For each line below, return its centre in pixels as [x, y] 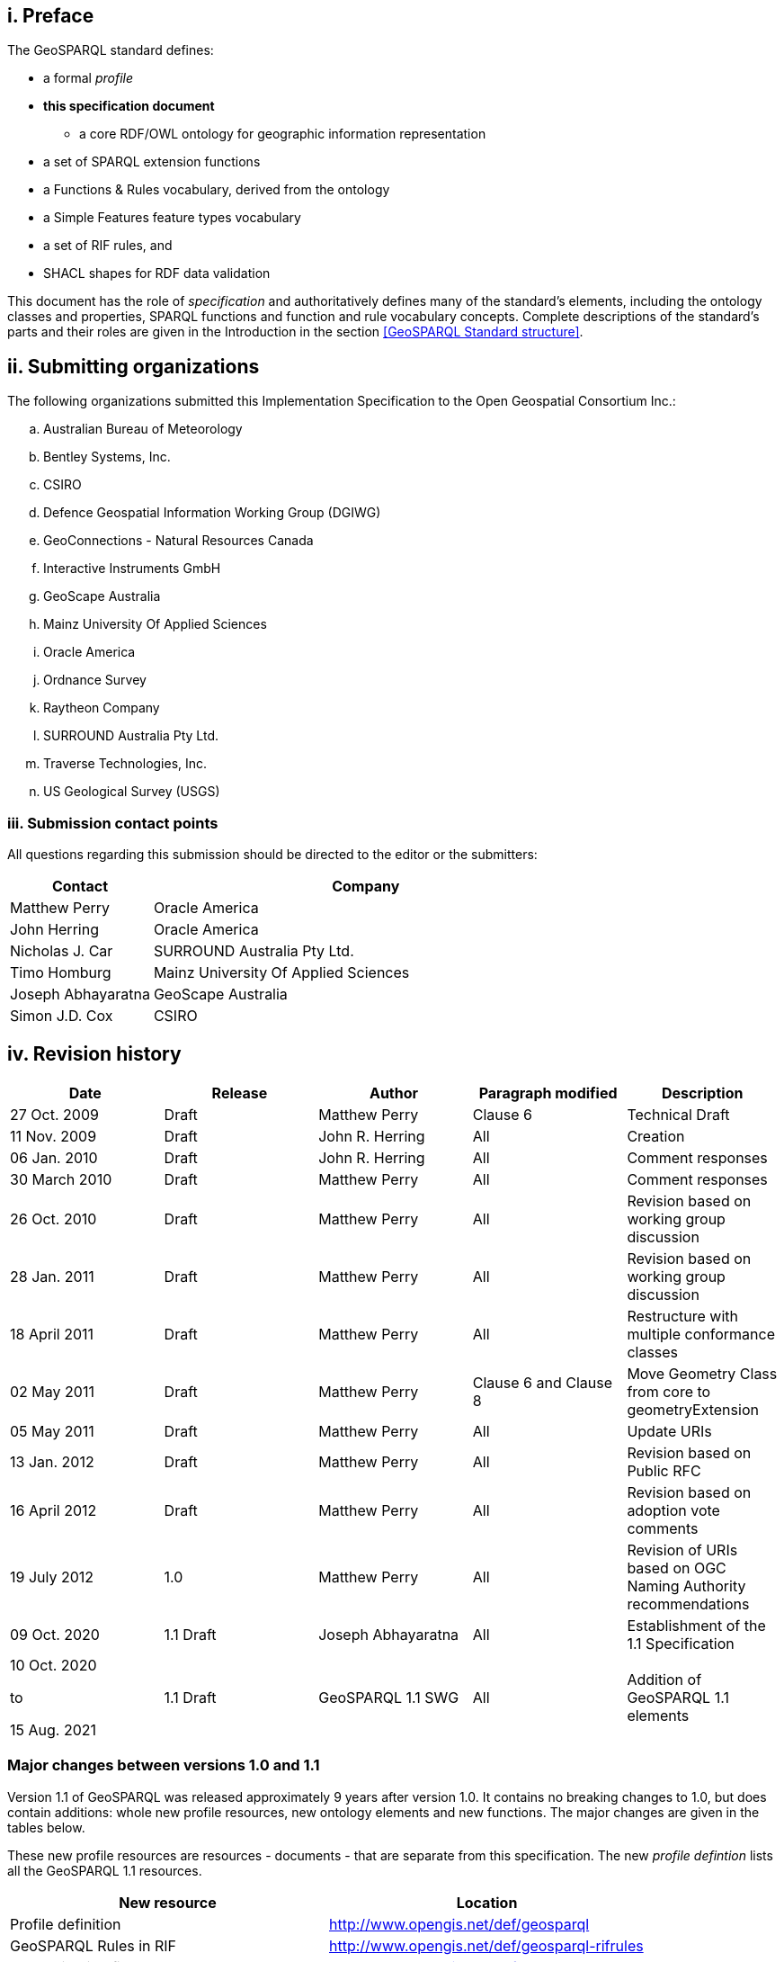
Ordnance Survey [95, 680]
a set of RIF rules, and [108, 246]
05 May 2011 [52, 1431]
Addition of [664, 1679]
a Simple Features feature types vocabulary [172, 218]
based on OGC [677, 1568]
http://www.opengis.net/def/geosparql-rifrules [486, 1945]
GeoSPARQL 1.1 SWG [389, 1697]
